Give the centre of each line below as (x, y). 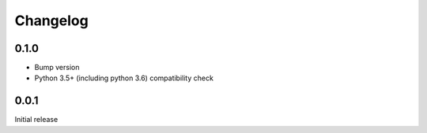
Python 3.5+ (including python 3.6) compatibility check (124, 78)
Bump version (57, 68)
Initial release (36, 120)
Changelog (51, 20)
